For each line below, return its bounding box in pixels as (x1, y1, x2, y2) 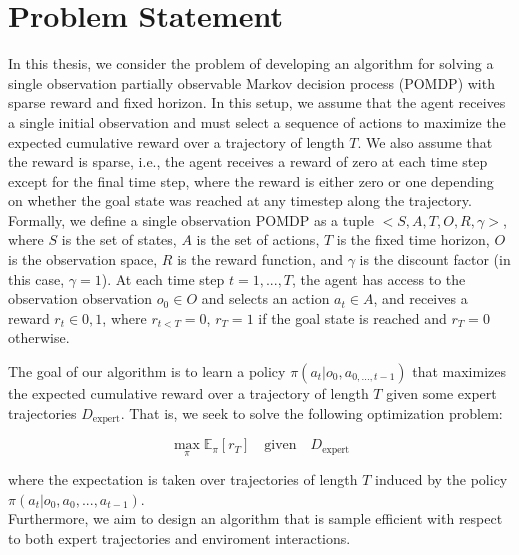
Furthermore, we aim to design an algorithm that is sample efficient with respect (8, 508, 503, 529)
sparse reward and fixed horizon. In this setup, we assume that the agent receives (8, 92, 506, 113)
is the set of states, (61, 229, 177, 250)
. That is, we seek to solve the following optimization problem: (120, 402, 503, 423)
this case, (8, 268, 65, 289)
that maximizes (412, 361, 507, 382)
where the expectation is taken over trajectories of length (8, 469, 358, 490)
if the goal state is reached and (258, 307, 447, 328)
